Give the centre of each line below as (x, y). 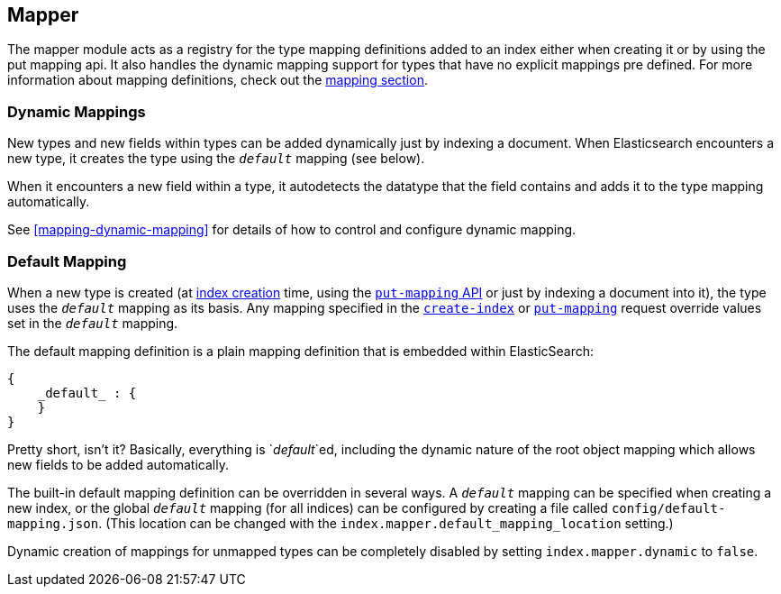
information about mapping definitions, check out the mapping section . (218, 80)
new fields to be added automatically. (118, 464)
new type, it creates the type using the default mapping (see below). (216, 159)
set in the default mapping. (93, 323)
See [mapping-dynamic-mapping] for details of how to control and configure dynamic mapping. (292, 230)
